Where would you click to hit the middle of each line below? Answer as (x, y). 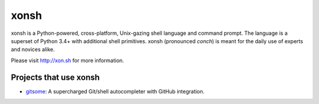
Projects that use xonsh (55, 77)
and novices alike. (33, 50)
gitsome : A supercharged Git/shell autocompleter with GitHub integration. (115, 91)
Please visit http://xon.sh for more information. (67, 60)
